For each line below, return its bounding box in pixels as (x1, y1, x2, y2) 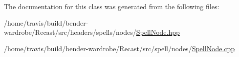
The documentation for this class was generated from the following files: (4, 1, 219, 11)
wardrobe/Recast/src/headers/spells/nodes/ (4, 27, 136, 37)
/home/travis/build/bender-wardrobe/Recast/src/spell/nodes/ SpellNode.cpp (4, 43, 235, 53)
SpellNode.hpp (136, 27, 180, 37)
